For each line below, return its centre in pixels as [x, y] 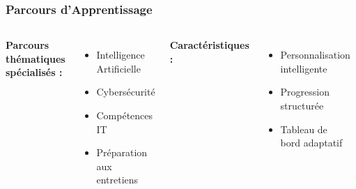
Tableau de [304, 129]
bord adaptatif [311, 143]
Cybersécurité [126, 92]
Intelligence [121, 55]
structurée [302, 105]
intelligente [304, 68]
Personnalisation [315, 55]
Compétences [125, 115]
